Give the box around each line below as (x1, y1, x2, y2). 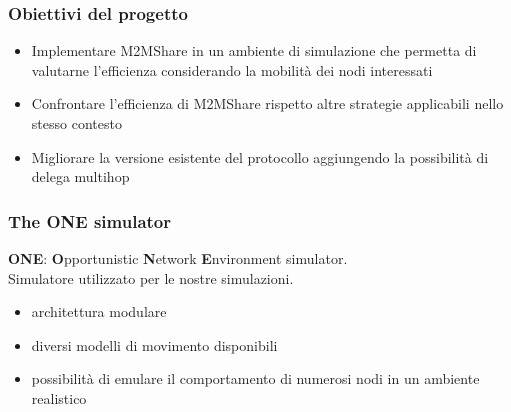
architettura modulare (31, 301, 167, 322)
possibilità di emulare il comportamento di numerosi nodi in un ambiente (31, 368, 480, 389)
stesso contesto (31, 113, 122, 133)
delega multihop (31, 166, 130, 187)
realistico (31, 387, 87, 408)
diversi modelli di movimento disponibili (31, 334, 278, 355)
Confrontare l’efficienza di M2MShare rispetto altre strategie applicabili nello (31, 93, 504, 114)
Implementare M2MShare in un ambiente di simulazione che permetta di (31, 40, 477, 61)
